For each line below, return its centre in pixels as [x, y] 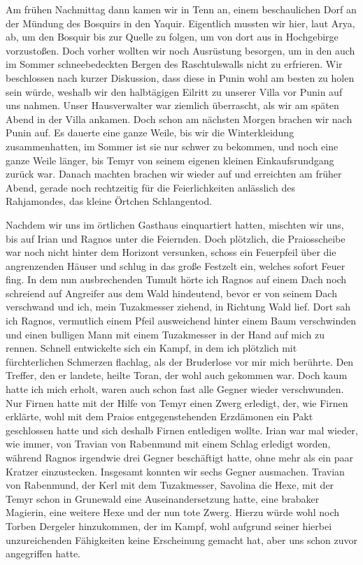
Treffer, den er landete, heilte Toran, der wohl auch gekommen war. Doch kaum [177, 375]
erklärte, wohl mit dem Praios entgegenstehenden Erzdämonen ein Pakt [159, 416]
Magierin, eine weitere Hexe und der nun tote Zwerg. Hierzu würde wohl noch [172, 512]
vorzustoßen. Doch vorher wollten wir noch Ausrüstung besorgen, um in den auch [180, 50]
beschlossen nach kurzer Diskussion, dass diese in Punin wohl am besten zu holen [180, 77]
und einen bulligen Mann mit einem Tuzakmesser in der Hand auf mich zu [165, 334]
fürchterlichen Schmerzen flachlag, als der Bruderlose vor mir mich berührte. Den [180, 361]
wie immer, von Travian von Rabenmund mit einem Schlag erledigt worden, [168, 444]
